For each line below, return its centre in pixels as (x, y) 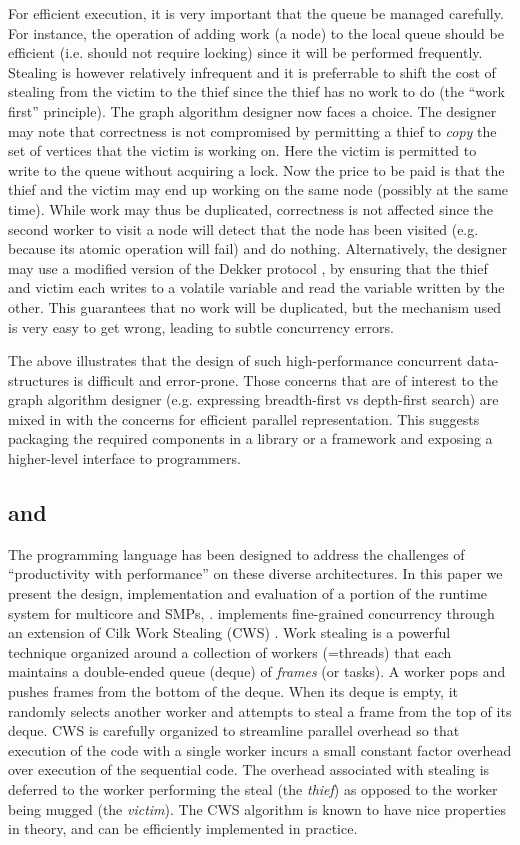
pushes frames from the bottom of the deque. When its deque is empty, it (233, 691)
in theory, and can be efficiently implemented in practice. (183, 828)
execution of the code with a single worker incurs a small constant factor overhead (260, 749)
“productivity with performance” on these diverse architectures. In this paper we (255, 573)
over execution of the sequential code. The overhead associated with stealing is (249, 769)
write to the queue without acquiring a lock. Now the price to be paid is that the (256, 169)
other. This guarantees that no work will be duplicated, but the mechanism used (255, 306)
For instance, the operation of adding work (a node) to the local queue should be (256, 32)
